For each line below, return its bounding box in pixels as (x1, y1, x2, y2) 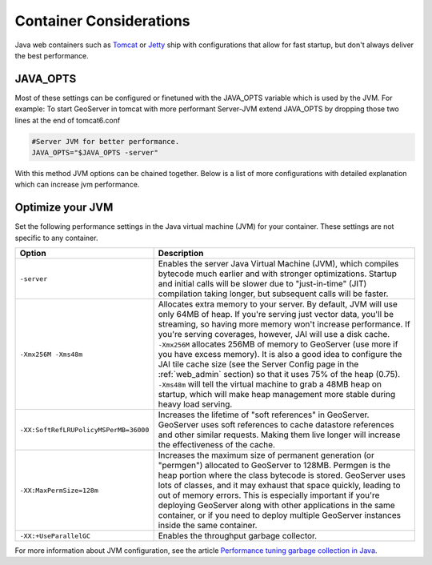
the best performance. (14, 50, 90, 60)
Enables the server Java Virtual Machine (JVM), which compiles (158, 258, 399, 270)
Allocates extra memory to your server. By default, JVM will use (158, 299, 398, 310)
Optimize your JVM (14, 201, 114, 214)
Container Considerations (14, 12, 191, 30)
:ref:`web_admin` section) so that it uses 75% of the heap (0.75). (158, 369, 401, 380)
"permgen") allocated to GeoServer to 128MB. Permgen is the (158, 460, 391, 471)
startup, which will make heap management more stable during (158, 389, 396, 400)
